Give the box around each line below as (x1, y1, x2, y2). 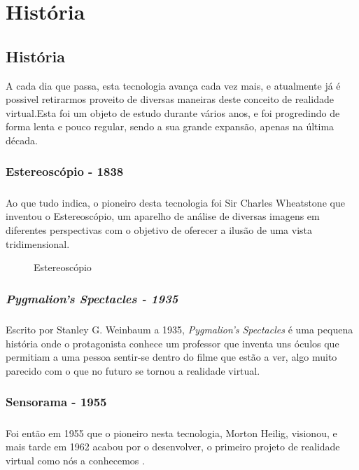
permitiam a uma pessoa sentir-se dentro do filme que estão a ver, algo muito (6, 350, 337, 364)
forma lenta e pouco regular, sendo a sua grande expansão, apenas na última (6, 119, 335, 134)
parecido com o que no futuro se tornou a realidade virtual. (6, 363, 260, 378)
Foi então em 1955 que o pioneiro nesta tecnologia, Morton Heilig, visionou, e (6, 425, 337, 440)
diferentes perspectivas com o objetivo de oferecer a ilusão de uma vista (6, 222, 312, 237)
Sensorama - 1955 (6, 393, 107, 410)
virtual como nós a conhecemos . (6, 452, 145, 467)
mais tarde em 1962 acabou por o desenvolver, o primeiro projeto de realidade (6, 439, 340, 454)
